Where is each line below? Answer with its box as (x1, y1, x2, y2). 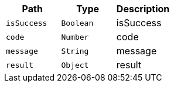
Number (61, 32, 89, 41)
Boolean (61, 18, 94, 27)
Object (61, 60, 89, 69)
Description (116, 3, 170, 15)
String (61, 46, 89, 55)
